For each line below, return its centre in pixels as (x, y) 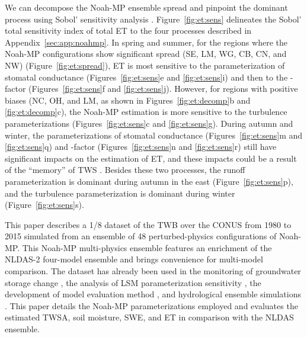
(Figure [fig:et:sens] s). (44, 205)
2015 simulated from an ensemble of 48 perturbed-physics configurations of (141, 236)
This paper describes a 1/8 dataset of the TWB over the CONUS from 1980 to (148, 224)
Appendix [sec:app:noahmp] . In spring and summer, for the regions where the (146, 42)
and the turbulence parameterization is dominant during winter (120, 193)
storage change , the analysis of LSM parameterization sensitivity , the (133, 282)
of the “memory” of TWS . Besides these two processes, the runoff (125, 170)
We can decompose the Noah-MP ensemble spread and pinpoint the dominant (146, 7)
